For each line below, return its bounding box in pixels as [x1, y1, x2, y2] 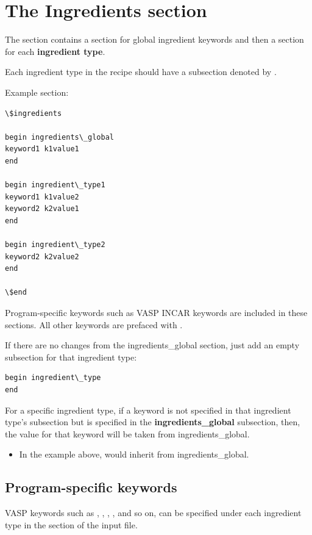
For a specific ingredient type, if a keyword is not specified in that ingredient [5, 403, 291, 416]
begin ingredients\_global [5, 132, 114, 142]
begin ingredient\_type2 [5, 240, 105, 250]
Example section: [5, 85, 69, 98]
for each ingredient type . [5, 45, 105, 57]
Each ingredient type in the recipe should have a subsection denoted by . [5, 65, 277, 78]
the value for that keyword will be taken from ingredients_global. [5, 427, 250, 440]
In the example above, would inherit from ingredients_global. [19, 448, 249, 461]
